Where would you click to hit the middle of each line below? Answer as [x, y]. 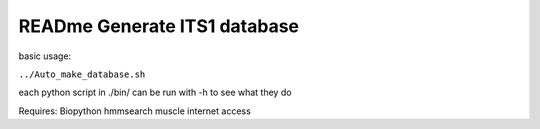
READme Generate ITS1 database [159, 26]
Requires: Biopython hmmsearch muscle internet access [135, 111]
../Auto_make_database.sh [82, 74]
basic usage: [45, 56]
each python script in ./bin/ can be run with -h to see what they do [155, 92]
